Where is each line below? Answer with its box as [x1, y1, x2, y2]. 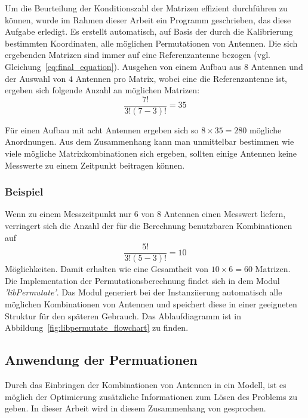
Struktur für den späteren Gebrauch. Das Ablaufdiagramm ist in [5, 309, 241, 322]
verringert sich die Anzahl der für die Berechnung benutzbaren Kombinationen [5, 219, 292, 231]
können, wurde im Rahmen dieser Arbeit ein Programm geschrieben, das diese [5, 13, 291, 26]
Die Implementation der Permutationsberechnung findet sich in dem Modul [5, 274, 280, 286]
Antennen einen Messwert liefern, [164, 208, 286, 220]
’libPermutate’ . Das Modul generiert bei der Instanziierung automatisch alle [5, 286, 282, 298]
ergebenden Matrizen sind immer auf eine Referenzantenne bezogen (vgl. [5, 48, 270, 61]
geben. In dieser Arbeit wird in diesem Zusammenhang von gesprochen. [5, 402, 266, 414]
